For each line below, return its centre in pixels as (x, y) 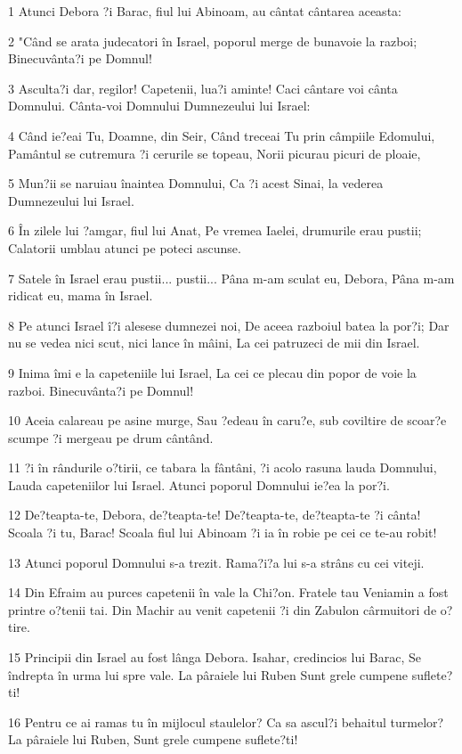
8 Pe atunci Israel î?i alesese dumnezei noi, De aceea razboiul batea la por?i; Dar (229, 325)
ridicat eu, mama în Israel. (81, 295)
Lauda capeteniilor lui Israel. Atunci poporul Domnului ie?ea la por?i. (199, 484)
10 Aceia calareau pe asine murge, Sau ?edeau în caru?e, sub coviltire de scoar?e (227, 420)
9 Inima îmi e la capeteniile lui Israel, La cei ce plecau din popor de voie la (212, 372)
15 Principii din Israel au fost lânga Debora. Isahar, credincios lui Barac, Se (215, 657)
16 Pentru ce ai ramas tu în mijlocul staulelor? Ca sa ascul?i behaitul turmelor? (226, 721)
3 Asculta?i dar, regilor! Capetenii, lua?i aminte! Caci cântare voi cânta (203, 88)
